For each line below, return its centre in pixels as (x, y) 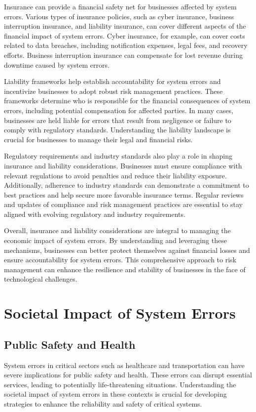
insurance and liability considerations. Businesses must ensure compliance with (123, 165)
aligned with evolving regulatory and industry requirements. (95, 214)
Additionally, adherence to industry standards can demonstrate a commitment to (127, 185)
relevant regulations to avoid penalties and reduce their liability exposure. (115, 175)
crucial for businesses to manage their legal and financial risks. (98, 139)
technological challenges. (41, 279)
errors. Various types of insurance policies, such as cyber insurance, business (119, 16)
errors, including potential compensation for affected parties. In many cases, (119, 110)
